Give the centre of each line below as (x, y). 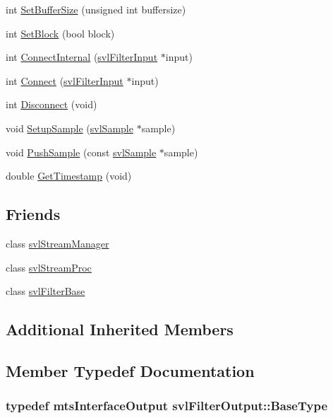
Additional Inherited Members (120, 329)
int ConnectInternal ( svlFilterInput (82, 57)
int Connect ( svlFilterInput (65, 80)
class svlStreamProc (49, 267)
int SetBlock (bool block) (60, 33)
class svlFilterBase (46, 291)
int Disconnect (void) (52, 104)
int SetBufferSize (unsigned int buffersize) (96, 9)
